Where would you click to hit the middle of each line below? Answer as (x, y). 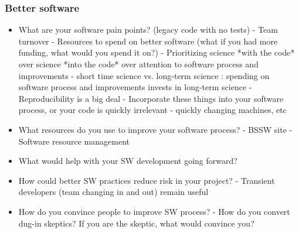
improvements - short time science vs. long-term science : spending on (144, 75)
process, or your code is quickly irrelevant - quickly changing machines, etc (152, 110)
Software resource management (74, 141)
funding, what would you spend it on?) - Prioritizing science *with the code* (157, 52)
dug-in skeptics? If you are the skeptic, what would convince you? (136, 223)
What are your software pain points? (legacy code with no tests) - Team (148, 30)
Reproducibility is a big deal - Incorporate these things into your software (151, 98)
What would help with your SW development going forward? (128, 161)
